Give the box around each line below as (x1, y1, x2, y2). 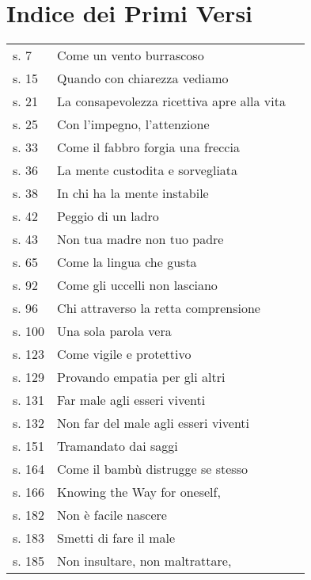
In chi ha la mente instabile (57, 184, 209, 203)
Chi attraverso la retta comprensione (57, 299, 260, 318)
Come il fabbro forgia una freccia (57, 138, 240, 157)
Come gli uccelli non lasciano (57, 276, 218, 295)
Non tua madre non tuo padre (57, 230, 224, 249)
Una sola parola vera (57, 322, 172, 341)
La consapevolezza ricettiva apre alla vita (57, 92, 286, 111)
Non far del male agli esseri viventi (57, 414, 250, 433)
